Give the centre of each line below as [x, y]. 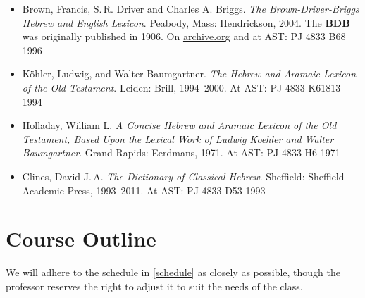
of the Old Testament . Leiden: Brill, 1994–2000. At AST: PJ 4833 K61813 [181, 87]
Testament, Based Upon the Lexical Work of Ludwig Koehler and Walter [178, 138]
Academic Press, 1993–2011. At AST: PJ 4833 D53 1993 [144, 190]
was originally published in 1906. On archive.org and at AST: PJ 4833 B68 [184, 36]
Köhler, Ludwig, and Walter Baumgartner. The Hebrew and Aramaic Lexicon [189, 74]
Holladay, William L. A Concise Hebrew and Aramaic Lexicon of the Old [179, 125]
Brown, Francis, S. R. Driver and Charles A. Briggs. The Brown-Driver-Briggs [191, 8]
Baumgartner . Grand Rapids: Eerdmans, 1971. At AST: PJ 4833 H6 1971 [181, 153]
